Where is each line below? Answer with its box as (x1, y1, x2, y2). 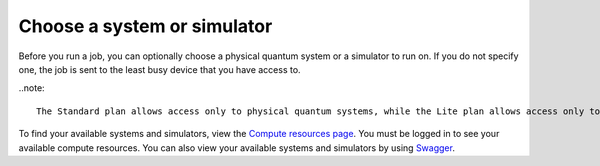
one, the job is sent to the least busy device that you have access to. (18, 63, 301, 75)
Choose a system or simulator (18, 15, 273, 37)
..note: (18, 82, 45, 94)
